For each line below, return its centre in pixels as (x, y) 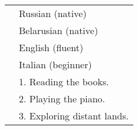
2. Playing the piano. (62, 99)
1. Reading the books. (64, 81)
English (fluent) (51, 47)
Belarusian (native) (59, 30)
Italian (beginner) (55, 64)
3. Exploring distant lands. (74, 116)
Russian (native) (53, 13)
